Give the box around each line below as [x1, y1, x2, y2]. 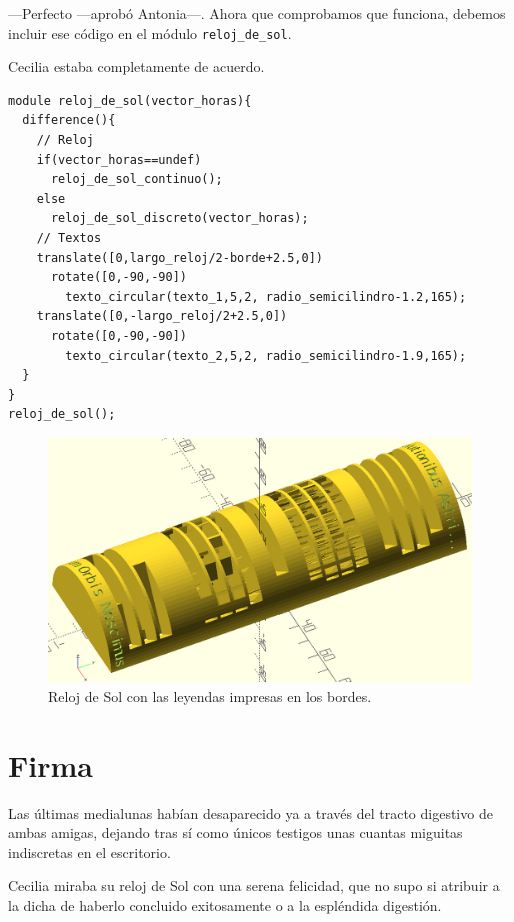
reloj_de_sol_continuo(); [50, 172, 223, 187]
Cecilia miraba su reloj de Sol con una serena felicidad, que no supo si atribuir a [8, 875, 500, 896]
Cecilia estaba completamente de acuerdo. [8, 56, 265, 77]
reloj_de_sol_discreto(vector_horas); [50, 211, 309, 226]
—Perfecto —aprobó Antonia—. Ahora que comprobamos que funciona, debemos [8, 3, 506, 23]
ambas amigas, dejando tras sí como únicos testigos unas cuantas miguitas [8, 822, 463, 843]
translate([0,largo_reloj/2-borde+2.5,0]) [36, 250, 323, 265]
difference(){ [22, 113, 116, 128]
